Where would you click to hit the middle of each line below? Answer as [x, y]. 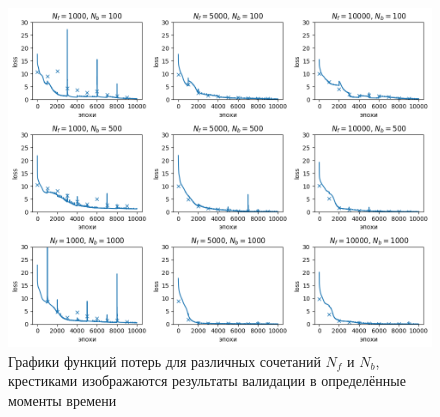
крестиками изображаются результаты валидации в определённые [207, 380]
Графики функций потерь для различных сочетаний [164, 360]
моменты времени [62, 399]
